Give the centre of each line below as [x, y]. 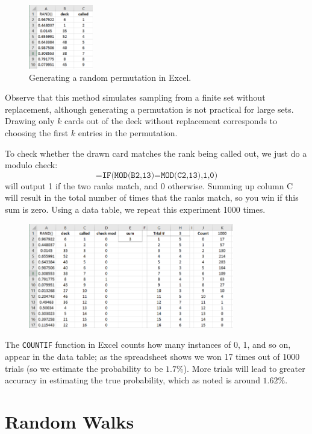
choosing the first [37, 132]
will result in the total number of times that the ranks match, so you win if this [152, 197]
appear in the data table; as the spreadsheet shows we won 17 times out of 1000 [152, 357]
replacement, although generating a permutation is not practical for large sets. [149, 109]
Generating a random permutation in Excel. [110, 77]
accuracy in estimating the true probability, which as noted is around [133, 380]
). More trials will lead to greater [244, 368]
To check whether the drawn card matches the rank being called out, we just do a [156, 153]
